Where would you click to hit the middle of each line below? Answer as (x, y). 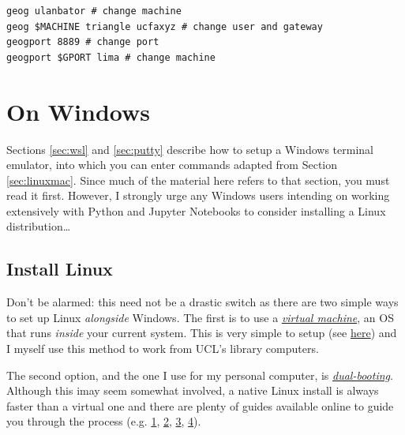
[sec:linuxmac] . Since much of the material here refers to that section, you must (198, 180)
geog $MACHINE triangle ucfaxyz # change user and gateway (165, 26)
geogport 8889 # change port (83, 42)
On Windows (79, 111)
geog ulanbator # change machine (94, 11)
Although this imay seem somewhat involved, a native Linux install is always (193, 390)
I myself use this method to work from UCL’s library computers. (163, 349)
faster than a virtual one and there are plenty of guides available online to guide (200, 405)
